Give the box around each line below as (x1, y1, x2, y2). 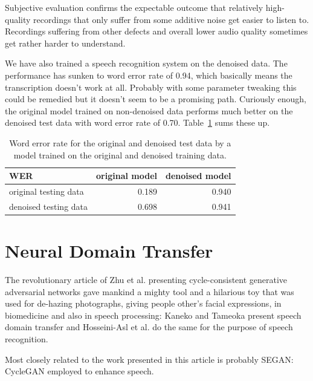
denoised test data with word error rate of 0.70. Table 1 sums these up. (5, 116, 270, 129)
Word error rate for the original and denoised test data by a (9, 136, 231, 149)
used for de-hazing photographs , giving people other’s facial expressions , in (5, 297, 282, 310)
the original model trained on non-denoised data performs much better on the (5, 104, 293, 117)
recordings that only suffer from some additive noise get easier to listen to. (33, 13, 309, 25)
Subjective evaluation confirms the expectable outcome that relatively (5, 1, 263, 13)
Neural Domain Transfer (5, 238, 213, 263)
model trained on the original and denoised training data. (13, 148, 227, 161)
